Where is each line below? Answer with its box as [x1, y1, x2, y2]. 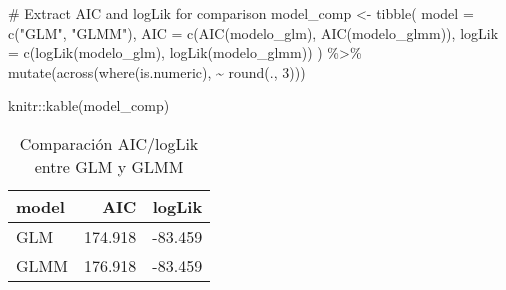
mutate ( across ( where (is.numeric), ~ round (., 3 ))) [8, 61, 306, 82]
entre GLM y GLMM [34, 154, 184, 178]
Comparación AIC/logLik [19, 131, 199, 155]
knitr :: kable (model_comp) [8, 95, 170, 116]
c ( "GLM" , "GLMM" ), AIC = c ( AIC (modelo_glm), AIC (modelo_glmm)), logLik [8, 22, 499, 43]
